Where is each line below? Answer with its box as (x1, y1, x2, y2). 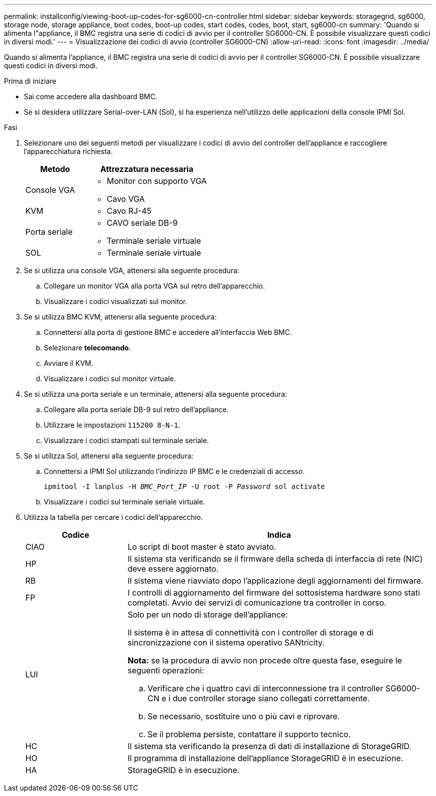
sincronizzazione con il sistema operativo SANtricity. (127, 637, 325, 647)
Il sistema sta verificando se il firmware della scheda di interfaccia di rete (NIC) (127, 554, 423, 564)
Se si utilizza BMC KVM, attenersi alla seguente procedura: (24, 313, 217, 321)
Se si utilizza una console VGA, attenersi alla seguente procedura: (24, 266, 239, 275)
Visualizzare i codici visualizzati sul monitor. (44, 297, 188, 306)
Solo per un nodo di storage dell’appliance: (127, 610, 288, 620)
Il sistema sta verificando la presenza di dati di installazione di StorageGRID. (127, 741, 412, 751)
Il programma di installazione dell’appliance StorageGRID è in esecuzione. (127, 753, 403, 763)
